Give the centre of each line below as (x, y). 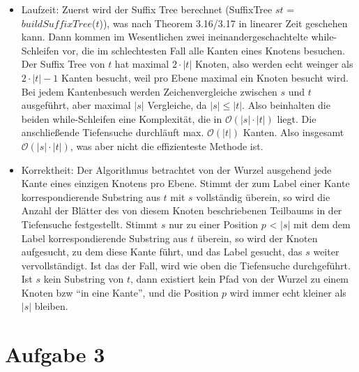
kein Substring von (84, 279)
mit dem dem (322, 224)
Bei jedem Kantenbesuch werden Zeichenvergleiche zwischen (149, 91)
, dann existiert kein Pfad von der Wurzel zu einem (239, 279)
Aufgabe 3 (55, 354)
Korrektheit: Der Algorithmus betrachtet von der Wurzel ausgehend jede (176, 169)
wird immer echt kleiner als (288, 292)
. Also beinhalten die (286, 105)
